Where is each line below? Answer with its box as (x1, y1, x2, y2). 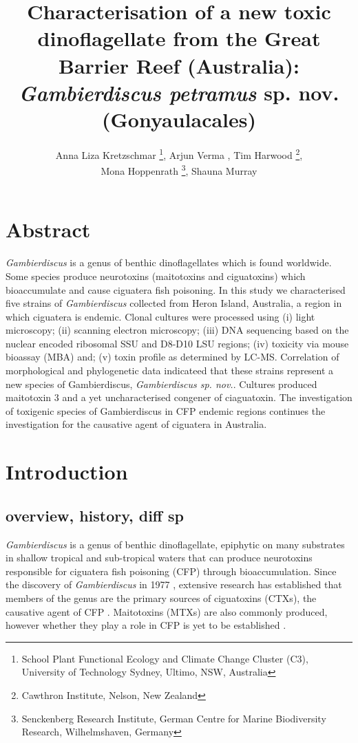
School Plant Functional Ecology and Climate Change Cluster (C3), (21, 651, 308, 665)
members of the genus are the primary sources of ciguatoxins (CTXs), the (6, 590, 317, 605)
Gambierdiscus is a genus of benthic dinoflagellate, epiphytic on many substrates (6, 537, 345, 551)
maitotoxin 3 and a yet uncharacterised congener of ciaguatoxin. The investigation (6, 390, 352, 405)
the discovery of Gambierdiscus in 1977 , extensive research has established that (6, 577, 342, 592)
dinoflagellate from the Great (37, 24, 321, 52)
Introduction (6, 457, 128, 486)
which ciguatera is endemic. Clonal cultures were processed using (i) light (6, 309, 315, 323)
